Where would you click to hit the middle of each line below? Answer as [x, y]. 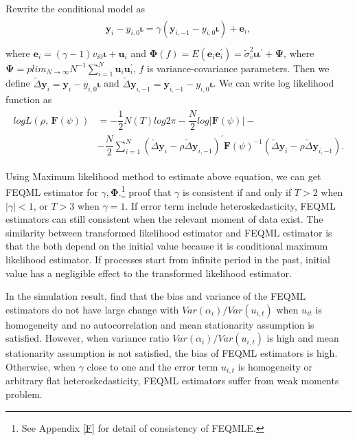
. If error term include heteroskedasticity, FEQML [230, 205]
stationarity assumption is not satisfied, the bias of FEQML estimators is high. [172, 353]
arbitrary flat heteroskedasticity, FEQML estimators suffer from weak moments [172, 381]
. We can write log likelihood [274, 83]
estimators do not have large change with [92, 309]
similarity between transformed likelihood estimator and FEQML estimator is [169, 232]
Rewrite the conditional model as [75, 8]
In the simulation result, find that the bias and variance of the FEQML [156, 296]
